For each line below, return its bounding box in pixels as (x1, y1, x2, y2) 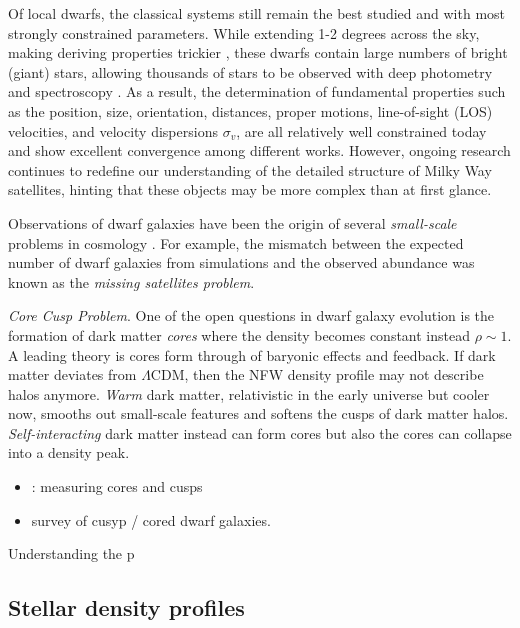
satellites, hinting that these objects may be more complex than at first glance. (8, 179, 492, 200)
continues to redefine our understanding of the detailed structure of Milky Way (8, 159, 492, 180)
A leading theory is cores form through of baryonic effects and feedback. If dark (8, 344, 496, 365)
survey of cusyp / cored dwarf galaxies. (31, 509, 271, 530)
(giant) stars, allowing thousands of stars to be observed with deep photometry (8, 61, 493, 82)
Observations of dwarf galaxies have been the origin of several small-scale (8, 212, 457, 233)
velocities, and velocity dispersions (8, 120, 218, 141)
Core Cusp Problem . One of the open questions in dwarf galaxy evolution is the (8, 305, 495, 326)
